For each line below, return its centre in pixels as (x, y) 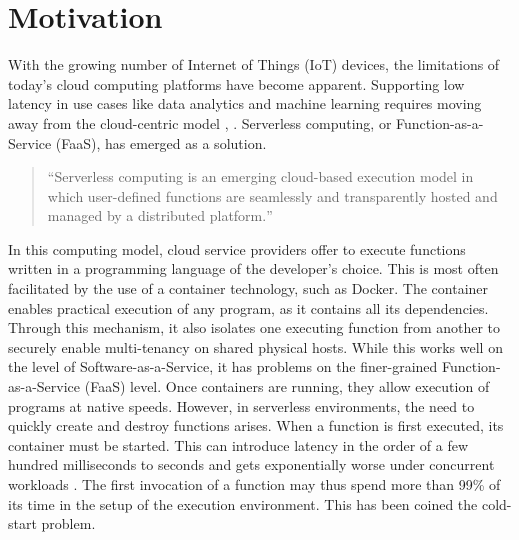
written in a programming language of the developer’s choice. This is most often (253, 268)
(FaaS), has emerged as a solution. (161, 142)
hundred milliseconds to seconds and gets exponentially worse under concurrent (251, 464)
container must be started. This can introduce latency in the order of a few (238, 444)
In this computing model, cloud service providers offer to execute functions (237, 248)
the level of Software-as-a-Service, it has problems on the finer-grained (223, 366)
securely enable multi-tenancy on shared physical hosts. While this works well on (255, 346)
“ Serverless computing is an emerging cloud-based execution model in (260, 176)
